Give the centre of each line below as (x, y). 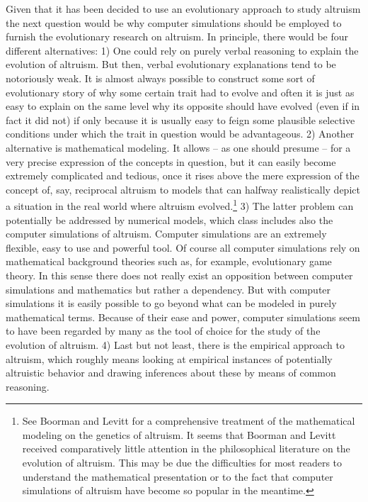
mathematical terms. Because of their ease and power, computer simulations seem (183, 317)
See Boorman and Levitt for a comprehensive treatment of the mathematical (189, 421)
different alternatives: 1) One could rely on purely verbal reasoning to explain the (182, 50)
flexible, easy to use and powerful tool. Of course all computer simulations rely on (183, 247)
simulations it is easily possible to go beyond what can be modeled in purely (171, 303)
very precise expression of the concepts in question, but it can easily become (171, 161)
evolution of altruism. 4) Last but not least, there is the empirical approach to (175, 344)
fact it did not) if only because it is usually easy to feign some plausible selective (180, 119)
